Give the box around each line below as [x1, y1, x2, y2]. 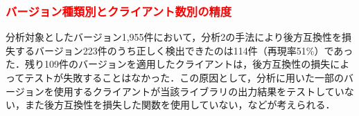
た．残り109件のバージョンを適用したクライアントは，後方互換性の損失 [6, 57, 331, 71]
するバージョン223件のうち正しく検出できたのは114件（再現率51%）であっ [15, 43, 353, 57]
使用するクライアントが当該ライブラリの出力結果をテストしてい [53, 84, 344, 98]
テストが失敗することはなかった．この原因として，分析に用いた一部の [24, 70, 344, 84]
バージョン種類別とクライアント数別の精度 [6, 2, 232, 19]
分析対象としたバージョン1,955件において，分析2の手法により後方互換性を [6, 30, 342, 44]
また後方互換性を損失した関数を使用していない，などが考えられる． [24, 97, 335, 112]
